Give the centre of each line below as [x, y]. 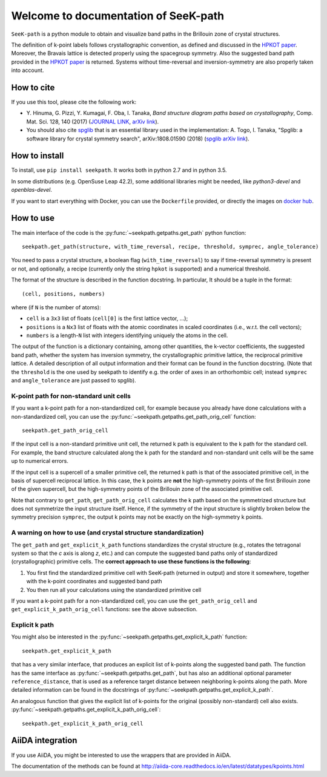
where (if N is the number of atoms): [56, 307]
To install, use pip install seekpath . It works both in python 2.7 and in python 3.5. [119, 170]
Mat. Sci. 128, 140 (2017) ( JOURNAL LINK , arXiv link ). [93, 122]
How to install [38, 156]
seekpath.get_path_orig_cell [65, 430]
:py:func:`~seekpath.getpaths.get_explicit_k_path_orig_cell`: [86, 710]
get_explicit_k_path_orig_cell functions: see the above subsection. [104, 609]
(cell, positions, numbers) [64, 294]
